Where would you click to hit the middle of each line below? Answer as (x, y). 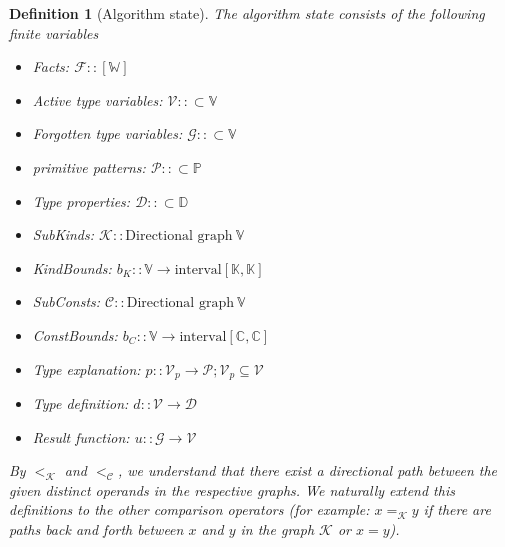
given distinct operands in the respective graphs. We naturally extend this (232, 489)
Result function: (81, 436)
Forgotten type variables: (107, 133)
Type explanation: (86, 368)
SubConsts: (66, 301)
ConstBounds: (75, 334)
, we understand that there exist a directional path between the (307, 470)
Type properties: (81, 200)
